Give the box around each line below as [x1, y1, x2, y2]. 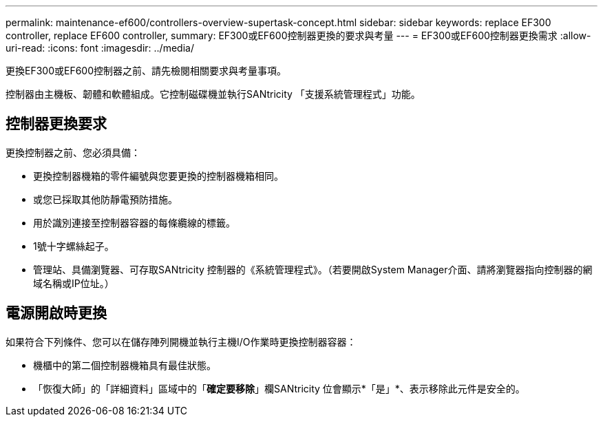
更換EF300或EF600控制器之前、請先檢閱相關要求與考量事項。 [6, 65, 287, 76]
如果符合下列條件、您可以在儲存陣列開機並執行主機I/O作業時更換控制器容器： [6, 335, 357, 348]
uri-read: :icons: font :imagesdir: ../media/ [6, 42, 194, 54]
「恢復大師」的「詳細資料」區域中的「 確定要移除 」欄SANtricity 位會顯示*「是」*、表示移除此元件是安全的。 [33, 382, 525, 394]
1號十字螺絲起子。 [33, 240, 114, 252]
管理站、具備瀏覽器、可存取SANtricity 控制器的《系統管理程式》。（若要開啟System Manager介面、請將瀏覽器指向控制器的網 [33, 263, 593, 275]
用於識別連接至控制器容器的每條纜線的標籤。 [33, 216, 235, 229]
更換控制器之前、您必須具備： [6, 146, 140, 158]
